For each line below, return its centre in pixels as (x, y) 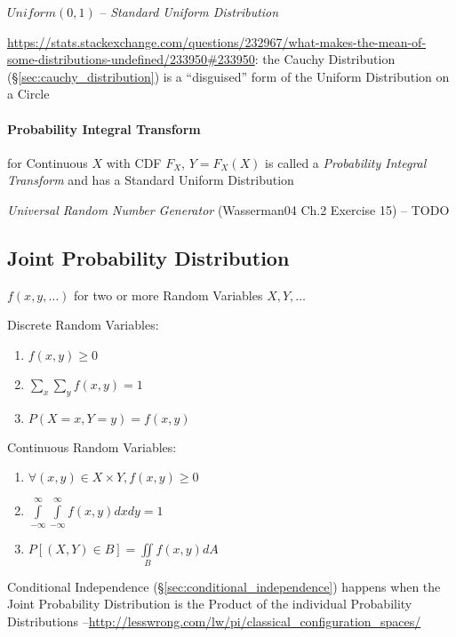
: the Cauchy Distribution (325, 59)
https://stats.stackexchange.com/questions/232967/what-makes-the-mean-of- (217, 41)
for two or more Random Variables (168, 295)
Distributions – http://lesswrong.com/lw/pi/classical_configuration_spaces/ (214, 621)
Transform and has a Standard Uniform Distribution (151, 180)
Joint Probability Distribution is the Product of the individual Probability (210, 604)
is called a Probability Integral (346, 162)
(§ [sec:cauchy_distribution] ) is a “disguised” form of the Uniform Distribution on (228, 76)
